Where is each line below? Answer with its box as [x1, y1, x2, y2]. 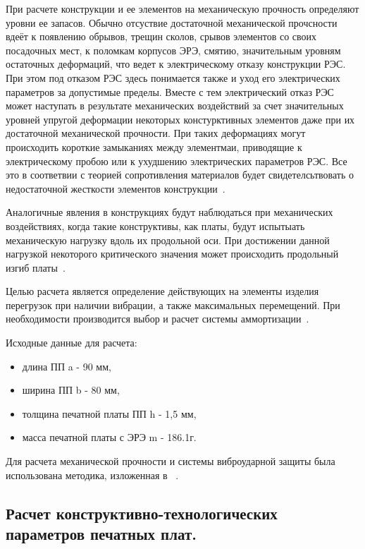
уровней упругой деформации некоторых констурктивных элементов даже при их [6, 111, 355, 126]
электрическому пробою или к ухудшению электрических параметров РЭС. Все [6, 153, 347, 168]
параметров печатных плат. [6, 523, 197, 544]
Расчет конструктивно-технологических [6, 502, 278, 524]
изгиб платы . [6, 260, 66, 274]
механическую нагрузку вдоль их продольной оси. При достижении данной [6, 232, 330, 247]
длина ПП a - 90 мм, [22, 358, 111, 373]
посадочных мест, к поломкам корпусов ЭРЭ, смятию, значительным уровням [6, 42, 341, 57]
